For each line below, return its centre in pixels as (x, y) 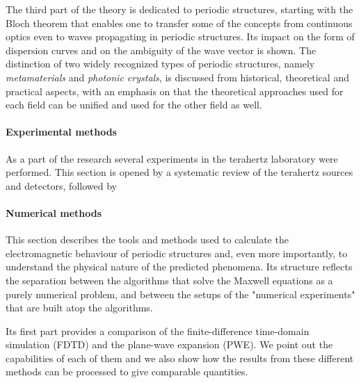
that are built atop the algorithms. (79, 308)
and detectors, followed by (61, 185)
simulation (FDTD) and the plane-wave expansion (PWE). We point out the (169, 344)
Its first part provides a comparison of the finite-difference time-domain (158, 331)
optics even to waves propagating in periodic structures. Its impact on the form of (180, 36)
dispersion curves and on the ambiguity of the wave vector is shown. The (161, 50)
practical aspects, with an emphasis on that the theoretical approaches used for (175, 91)
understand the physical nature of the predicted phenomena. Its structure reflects (179, 267)
